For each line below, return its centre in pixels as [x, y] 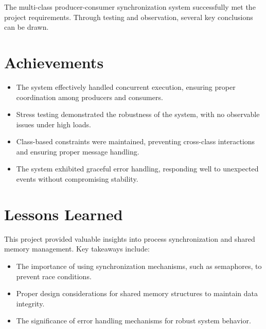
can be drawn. [26, 27]
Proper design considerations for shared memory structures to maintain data [137, 293]
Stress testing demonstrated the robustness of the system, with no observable [138, 114]
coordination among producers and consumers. [90, 97]
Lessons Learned [64, 214]
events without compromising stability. [77, 179]
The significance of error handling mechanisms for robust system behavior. [134, 321]
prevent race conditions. [54, 276]
